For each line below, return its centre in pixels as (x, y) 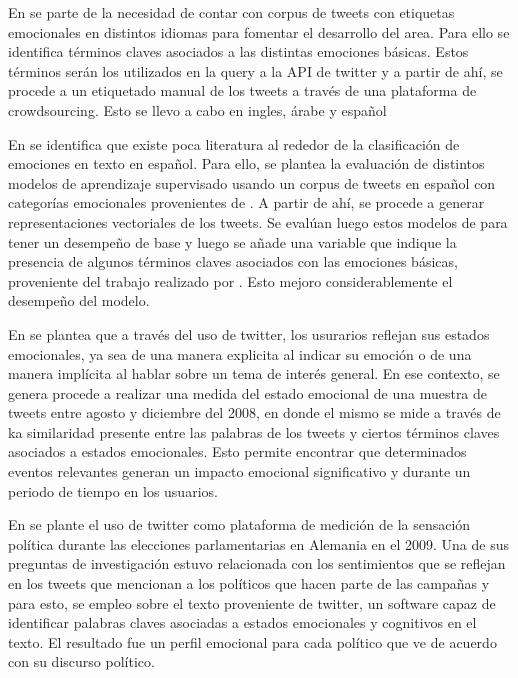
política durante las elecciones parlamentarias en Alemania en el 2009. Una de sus (258, 543)
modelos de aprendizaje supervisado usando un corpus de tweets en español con (252, 182)
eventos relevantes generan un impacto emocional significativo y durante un (239, 471)
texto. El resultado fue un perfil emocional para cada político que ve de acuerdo (252, 641)
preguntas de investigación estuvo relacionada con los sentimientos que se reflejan (257, 563)
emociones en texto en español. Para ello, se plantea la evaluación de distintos (246, 163)
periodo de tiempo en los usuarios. (113, 490)
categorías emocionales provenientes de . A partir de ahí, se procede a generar (246, 202)
